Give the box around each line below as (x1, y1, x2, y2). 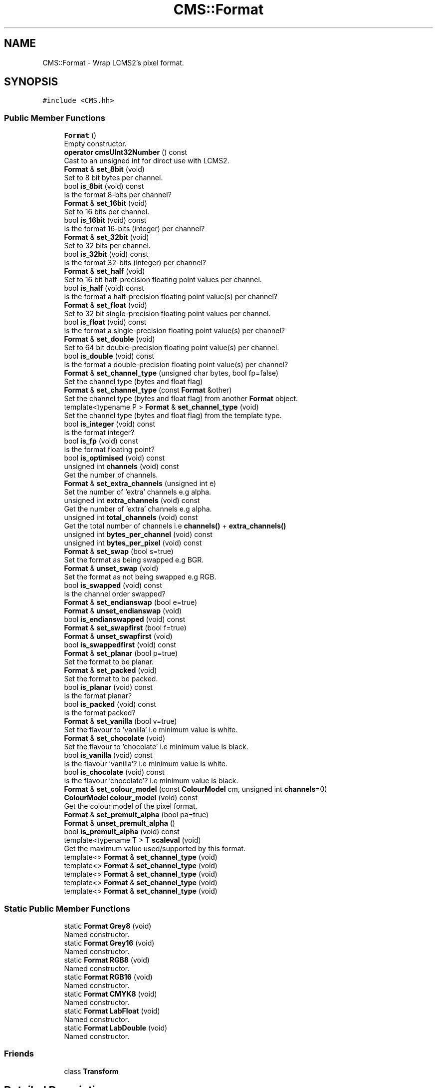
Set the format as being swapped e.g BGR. (64, 555, 204, 564)
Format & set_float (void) (64, 301, 147, 310)
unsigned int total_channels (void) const (64, 513, 198, 522)
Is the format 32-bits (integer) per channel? (64, 258, 206, 267)
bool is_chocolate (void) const (64, 768, 165, 777)
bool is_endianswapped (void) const (64, 615, 186, 624)
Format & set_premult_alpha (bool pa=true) (64, 810, 209, 819)
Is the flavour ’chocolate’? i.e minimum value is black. (64, 776, 238, 785)
